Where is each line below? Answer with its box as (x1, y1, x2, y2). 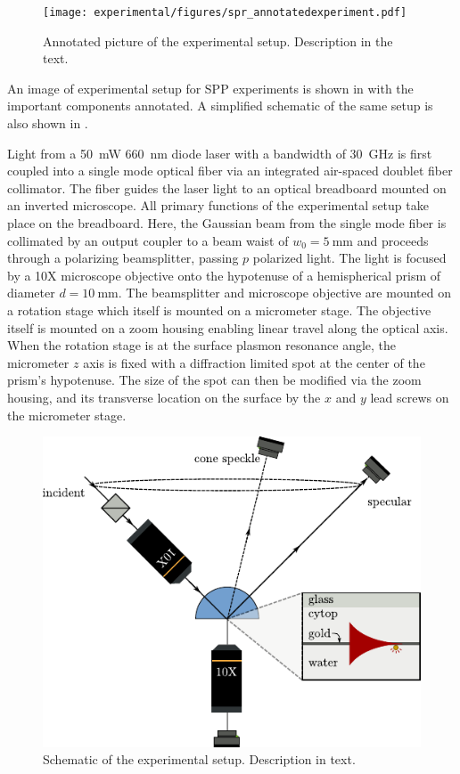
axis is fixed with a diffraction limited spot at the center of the (83, 353, 425, 371)
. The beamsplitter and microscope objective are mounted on (118, 283, 451, 302)
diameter (7, 283, 55, 302)
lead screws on (370, 387, 449, 406)
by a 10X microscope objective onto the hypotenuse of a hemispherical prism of (7, 265, 441, 284)
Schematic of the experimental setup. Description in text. (43, 750, 356, 769)
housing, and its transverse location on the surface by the (7, 387, 321, 406)
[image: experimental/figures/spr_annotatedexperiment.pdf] (43, 6, 407, 19)
